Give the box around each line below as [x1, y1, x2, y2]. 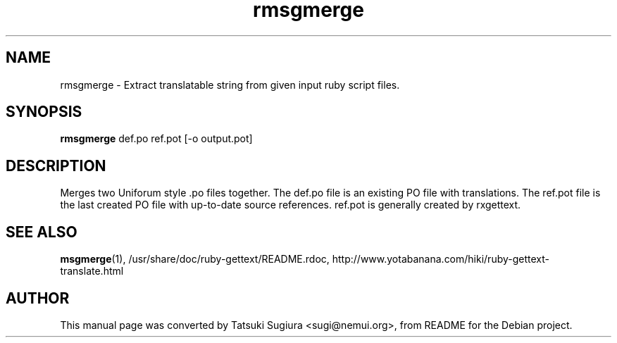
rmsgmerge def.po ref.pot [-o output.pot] [60, 132, 253, 145]
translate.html [60, 265, 124, 277]
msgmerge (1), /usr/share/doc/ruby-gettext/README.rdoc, [60, 253, 330, 266]
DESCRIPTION [6, 156, 106, 175]
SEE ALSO [6, 223, 77, 241]
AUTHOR [6, 289, 70, 307]
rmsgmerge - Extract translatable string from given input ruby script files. [60, 78, 400, 91]
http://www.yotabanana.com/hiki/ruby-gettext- [332, 253, 549, 266]
